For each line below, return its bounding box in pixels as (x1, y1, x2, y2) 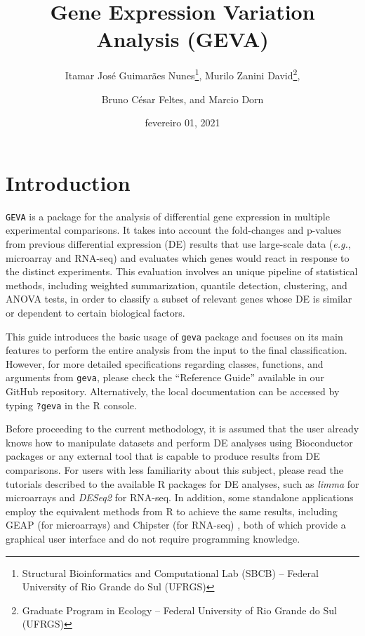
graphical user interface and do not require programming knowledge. (6, 531, 300, 545)
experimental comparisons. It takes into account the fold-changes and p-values (6, 223, 342, 237)
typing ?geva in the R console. (6, 397, 137, 412)
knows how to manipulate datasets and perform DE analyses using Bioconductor (6, 435, 353, 449)
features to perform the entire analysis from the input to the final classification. (6, 343, 347, 357)
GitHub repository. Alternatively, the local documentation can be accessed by (6, 384, 340, 398)
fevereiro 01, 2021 (145, 115, 220, 130)
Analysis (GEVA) (96, 25, 269, 53)
